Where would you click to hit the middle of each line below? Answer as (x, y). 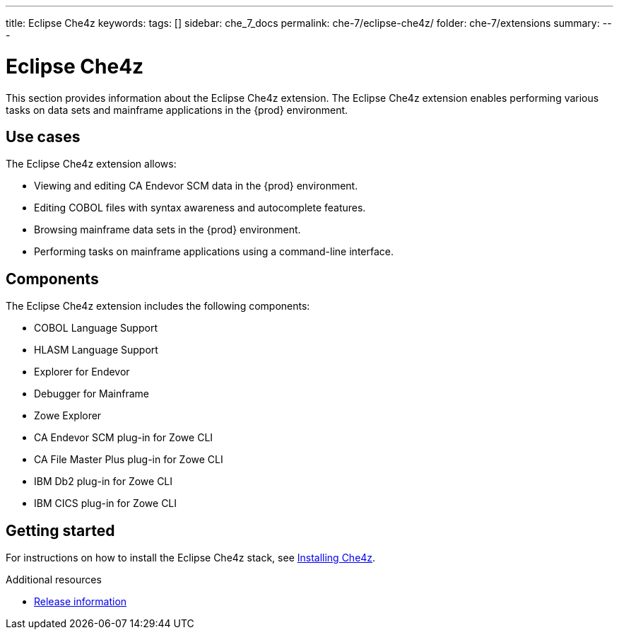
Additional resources (54, 580)
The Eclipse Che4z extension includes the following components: (158, 306)
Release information (81, 602)
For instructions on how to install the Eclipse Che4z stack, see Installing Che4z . (191, 558)
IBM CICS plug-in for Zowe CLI (106, 503)
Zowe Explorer (68, 416)
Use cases (43, 136)
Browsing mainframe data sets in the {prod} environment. (167, 230)
